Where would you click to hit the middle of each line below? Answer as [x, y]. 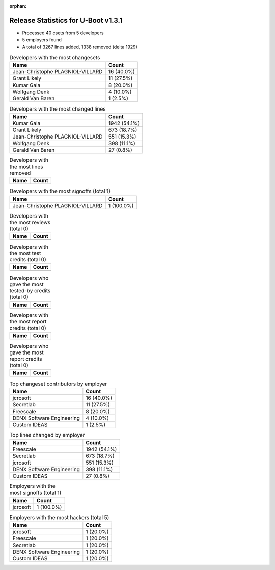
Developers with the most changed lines [58, 108]
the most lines [26, 167]
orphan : [18, 6]
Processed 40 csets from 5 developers [63, 33]
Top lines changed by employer [47, 435]
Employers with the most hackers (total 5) [59, 517]
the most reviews [30, 222]
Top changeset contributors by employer [58, 384]
